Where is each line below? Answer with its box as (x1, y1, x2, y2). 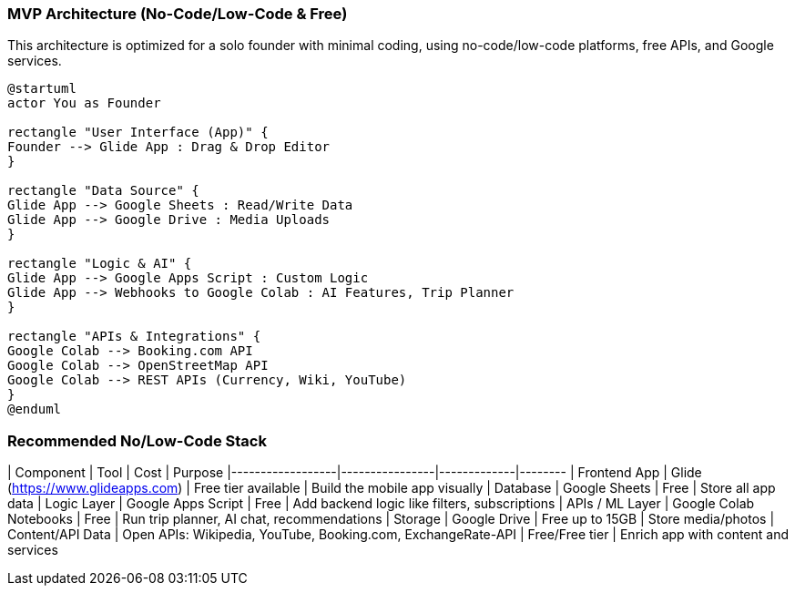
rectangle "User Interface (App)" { (7, 125, 269, 140)
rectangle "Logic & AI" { (7, 256, 192, 271)
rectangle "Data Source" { (7, 183, 199, 199)
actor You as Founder (7, 96, 161, 111)
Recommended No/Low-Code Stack (7, 431, 267, 450)
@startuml (7, 81, 76, 97)
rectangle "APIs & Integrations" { (7, 329, 261, 344)
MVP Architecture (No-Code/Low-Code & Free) (7, 5, 348, 23)
